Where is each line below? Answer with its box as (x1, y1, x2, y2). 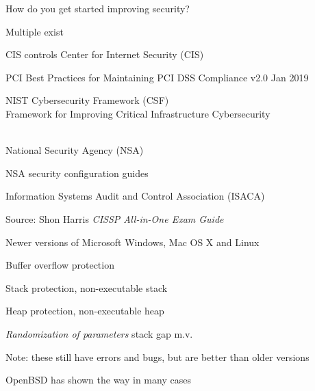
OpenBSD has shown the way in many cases (5, 373, 191, 387)
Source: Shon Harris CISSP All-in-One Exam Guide (5, 211, 224, 226)
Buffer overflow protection (5, 258, 114, 272)
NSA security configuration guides (5, 165, 149, 180)
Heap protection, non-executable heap (5, 304, 164, 318)
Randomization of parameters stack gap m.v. (5, 326, 193, 340)
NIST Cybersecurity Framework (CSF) (5, 93, 169, 107)
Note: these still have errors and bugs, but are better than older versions (5, 349, 310, 364)
